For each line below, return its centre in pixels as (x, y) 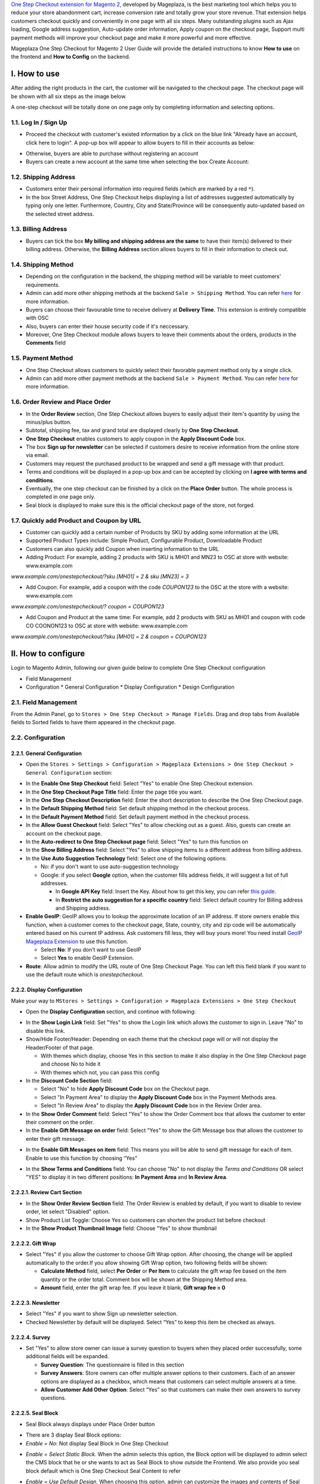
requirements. (43, 284)
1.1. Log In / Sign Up (39, 122)
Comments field (46, 343)
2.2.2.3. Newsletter (36, 1302)
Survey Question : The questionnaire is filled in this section (112, 1365)
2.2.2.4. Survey (31, 1337)
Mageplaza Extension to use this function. (77, 941)
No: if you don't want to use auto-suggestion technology (110, 867)
